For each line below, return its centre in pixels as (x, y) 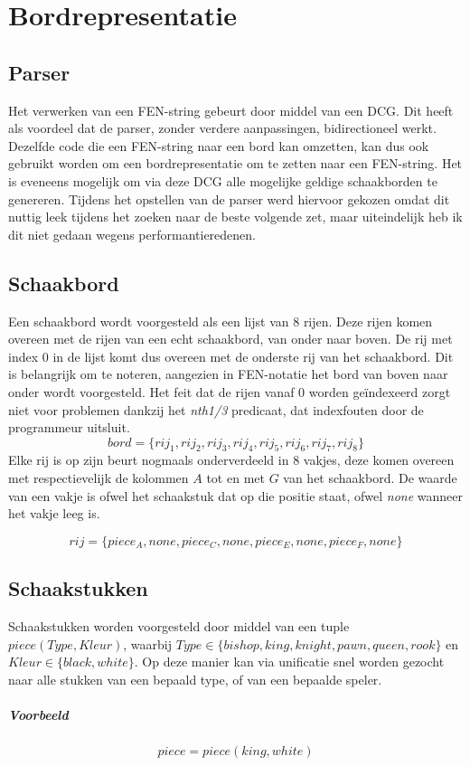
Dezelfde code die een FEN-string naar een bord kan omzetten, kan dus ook (219, 145)
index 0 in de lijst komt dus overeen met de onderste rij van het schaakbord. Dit (231, 356)
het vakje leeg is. (54, 513)
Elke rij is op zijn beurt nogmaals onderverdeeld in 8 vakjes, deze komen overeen (231, 460)
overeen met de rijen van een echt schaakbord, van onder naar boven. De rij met (230, 339)
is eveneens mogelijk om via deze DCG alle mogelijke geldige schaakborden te (223, 180)
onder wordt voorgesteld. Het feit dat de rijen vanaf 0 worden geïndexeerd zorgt (230, 391)
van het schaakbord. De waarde (370, 478)
